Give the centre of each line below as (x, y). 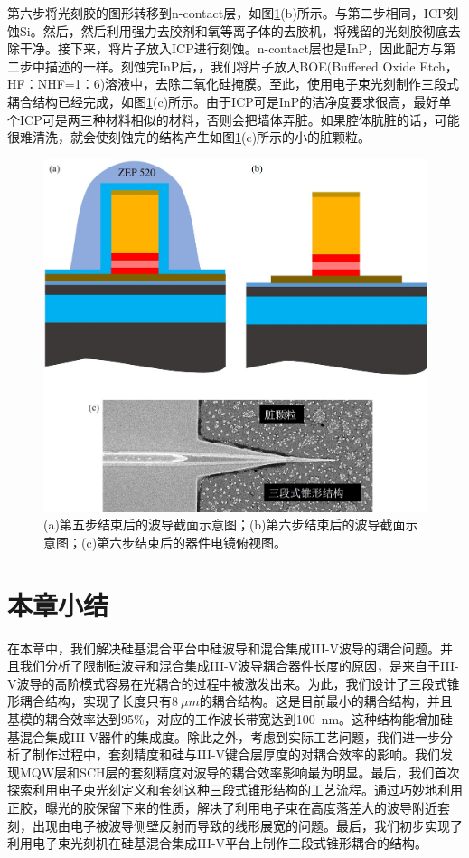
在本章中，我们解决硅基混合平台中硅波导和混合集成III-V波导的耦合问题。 (224, 648)
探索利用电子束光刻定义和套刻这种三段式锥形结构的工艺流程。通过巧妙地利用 (235, 790)
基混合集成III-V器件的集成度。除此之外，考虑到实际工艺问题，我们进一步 (224, 736)
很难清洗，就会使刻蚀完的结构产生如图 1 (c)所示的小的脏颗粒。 (189, 137)
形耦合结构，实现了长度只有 (89, 701)
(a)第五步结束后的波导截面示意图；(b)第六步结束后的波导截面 (225, 524)
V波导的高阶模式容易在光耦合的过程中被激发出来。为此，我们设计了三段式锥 (234, 683)
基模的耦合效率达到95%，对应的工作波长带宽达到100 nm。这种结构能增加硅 (230, 719)
